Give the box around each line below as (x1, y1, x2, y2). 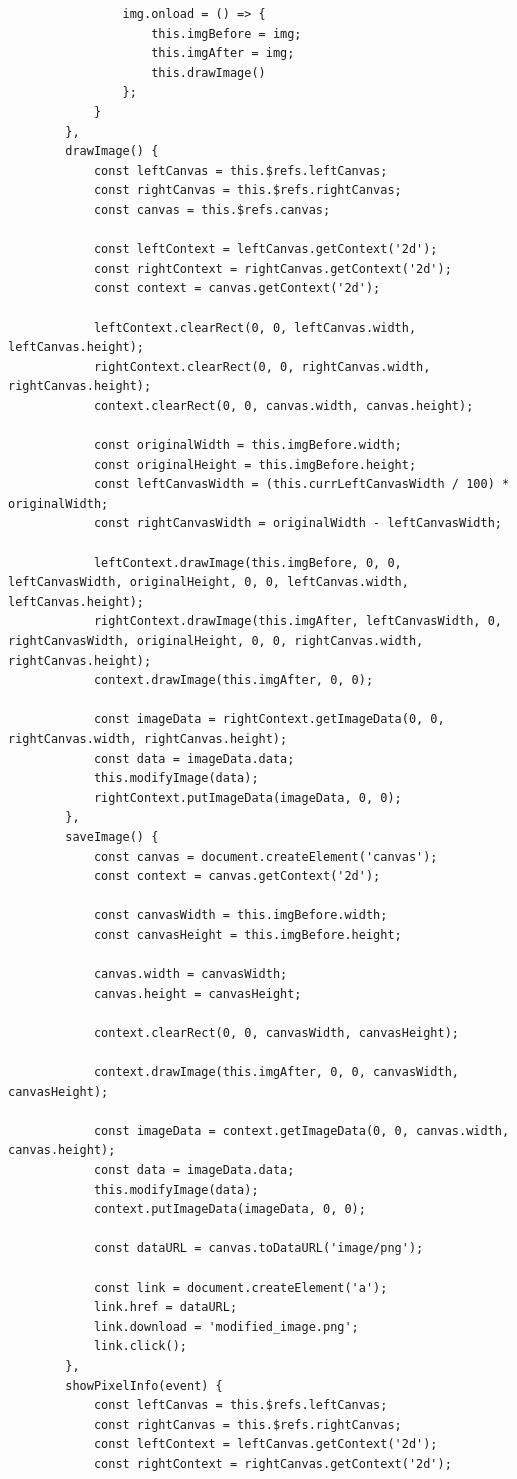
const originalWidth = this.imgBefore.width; (93, 438, 402, 453)
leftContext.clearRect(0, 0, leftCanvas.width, (93, 320, 417, 335)
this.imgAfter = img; (151, 46, 295, 61)
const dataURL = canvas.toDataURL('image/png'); (93, 1241, 424, 1256)
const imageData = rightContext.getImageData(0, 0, (93, 712, 445, 727)
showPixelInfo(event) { (65, 1378, 223, 1393)
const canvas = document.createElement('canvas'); (93, 849, 438, 864)
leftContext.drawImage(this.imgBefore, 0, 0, (93, 555, 402, 570)
